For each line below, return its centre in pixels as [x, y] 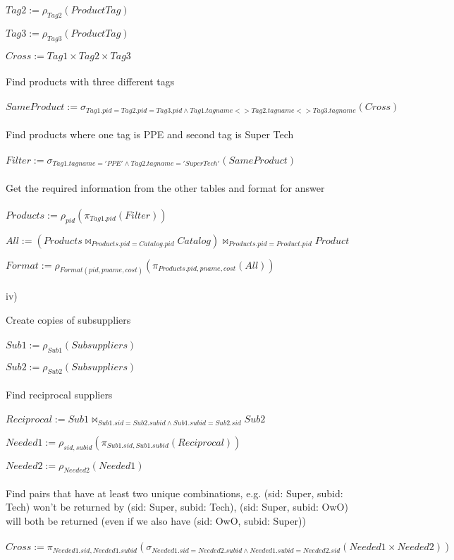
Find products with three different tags [90, 81]
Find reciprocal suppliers [59, 395]
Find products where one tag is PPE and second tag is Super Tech [150, 134]
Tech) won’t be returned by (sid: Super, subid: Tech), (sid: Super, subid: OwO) [177, 507]
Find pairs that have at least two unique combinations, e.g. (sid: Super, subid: [174, 493]
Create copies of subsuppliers [68, 319]
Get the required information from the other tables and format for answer [165, 187]
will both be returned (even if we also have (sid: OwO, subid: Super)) [156, 521]
